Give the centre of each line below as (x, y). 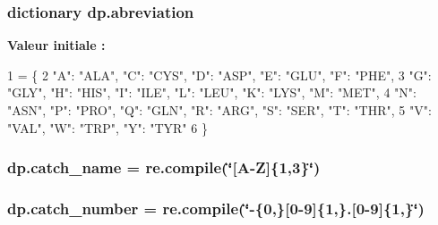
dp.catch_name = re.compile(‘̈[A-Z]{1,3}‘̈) (164, 167)
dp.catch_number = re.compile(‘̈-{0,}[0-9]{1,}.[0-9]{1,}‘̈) (216, 208)
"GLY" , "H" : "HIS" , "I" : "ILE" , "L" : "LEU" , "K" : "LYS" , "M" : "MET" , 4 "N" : (212, 92)
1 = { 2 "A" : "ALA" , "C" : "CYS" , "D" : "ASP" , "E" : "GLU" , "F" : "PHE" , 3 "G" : (219, 75)
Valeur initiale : (56, 45)
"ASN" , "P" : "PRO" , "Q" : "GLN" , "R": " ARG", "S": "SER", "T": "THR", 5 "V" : (219, 110)
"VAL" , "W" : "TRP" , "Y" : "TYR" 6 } (107, 127)
